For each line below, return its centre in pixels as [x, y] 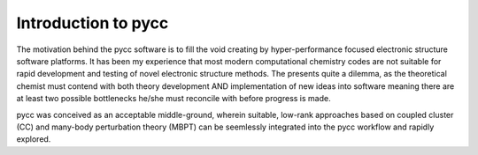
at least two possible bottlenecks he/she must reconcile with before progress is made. [173, 99]
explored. [34, 139]
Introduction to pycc [93, 23]
